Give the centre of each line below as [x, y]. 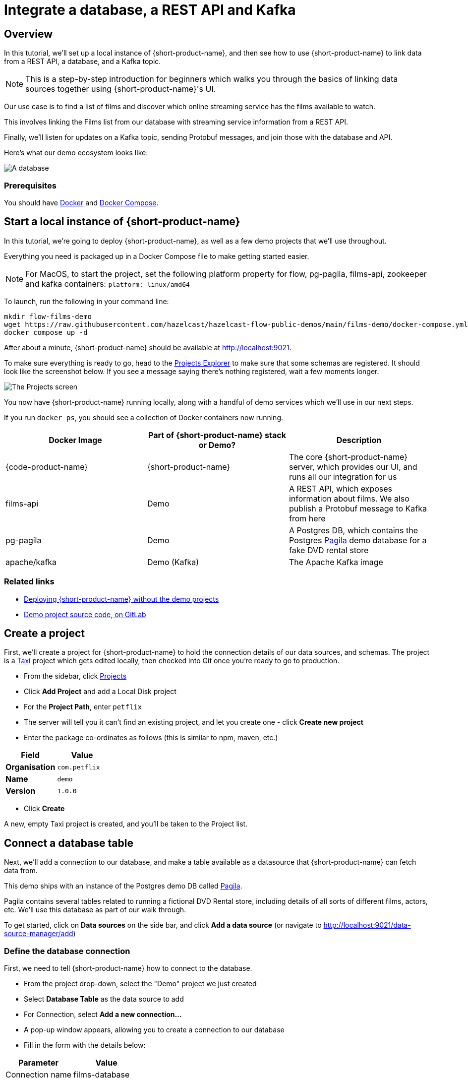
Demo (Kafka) [173, 562]
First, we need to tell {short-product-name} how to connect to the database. [128, 968]
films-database [102, 1074]
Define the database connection [67, 951]
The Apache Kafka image [336, 562]
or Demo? [217, 445]
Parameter [38, 1062]
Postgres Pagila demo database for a [358, 540]
